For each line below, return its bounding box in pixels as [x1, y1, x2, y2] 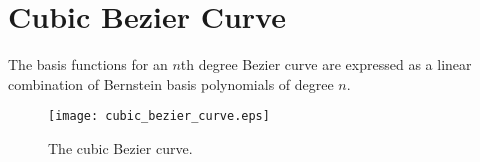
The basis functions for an [8, 54, 168, 75]
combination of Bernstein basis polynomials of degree [8, 73, 334, 94]
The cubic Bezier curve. [48, 137, 193, 158]
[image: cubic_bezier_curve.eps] [48, 109, 270, 124]
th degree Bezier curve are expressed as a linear [180, 54, 472, 75]
